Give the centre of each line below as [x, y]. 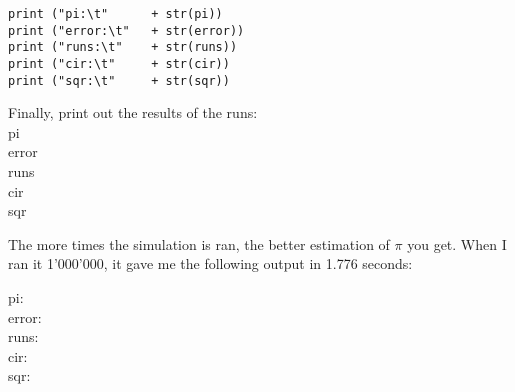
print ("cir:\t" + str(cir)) [119, 63]
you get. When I [457, 243]
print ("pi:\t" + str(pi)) [115, 14]
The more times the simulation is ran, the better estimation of [199, 243]
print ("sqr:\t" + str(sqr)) [119, 80]
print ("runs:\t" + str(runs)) [123, 47]
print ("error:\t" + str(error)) [126, 30]
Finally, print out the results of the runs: [133, 112]
